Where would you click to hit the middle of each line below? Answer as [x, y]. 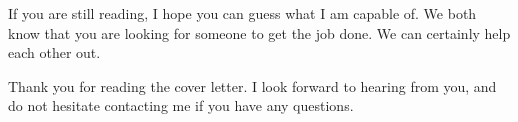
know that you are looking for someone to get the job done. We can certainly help [259, 32]
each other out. [54, 52]
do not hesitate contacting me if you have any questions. [181, 105]
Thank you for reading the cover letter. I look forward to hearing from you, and [252, 85]
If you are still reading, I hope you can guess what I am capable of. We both [242, 13]
